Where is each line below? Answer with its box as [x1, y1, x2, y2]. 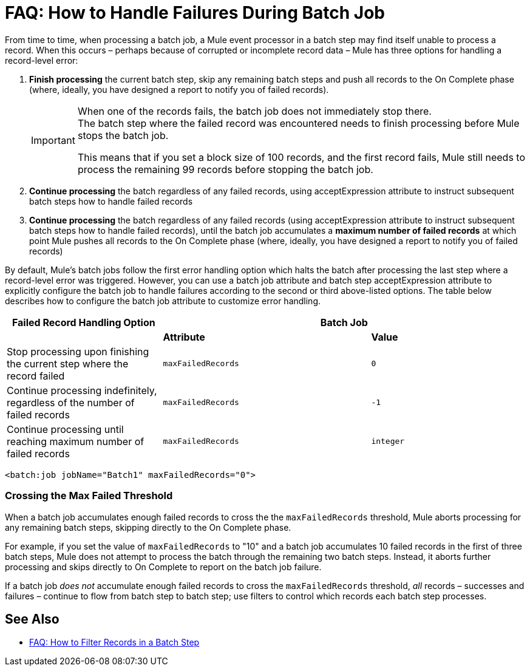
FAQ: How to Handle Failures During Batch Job [5, 2, 385, 23]
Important [31, 134, 75, 146]
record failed [7, 369, 65, 382]
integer [371, 437, 405, 446]
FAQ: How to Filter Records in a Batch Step [29, 637, 200, 648]
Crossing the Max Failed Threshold [5, 489, 173, 502]
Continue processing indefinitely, [7, 384, 157, 397]
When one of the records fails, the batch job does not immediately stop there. [77, 104, 432, 117]
